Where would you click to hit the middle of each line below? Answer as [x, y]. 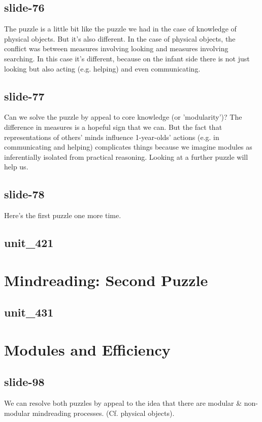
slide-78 [24, 194]
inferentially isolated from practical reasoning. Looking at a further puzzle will [126, 156]
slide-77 [24, 96]
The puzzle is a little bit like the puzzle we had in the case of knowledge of [120, 29]
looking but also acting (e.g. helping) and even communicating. [102, 68]
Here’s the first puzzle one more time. [63, 215]
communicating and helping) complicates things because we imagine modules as [128, 147]
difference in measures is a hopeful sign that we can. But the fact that [113, 127]
